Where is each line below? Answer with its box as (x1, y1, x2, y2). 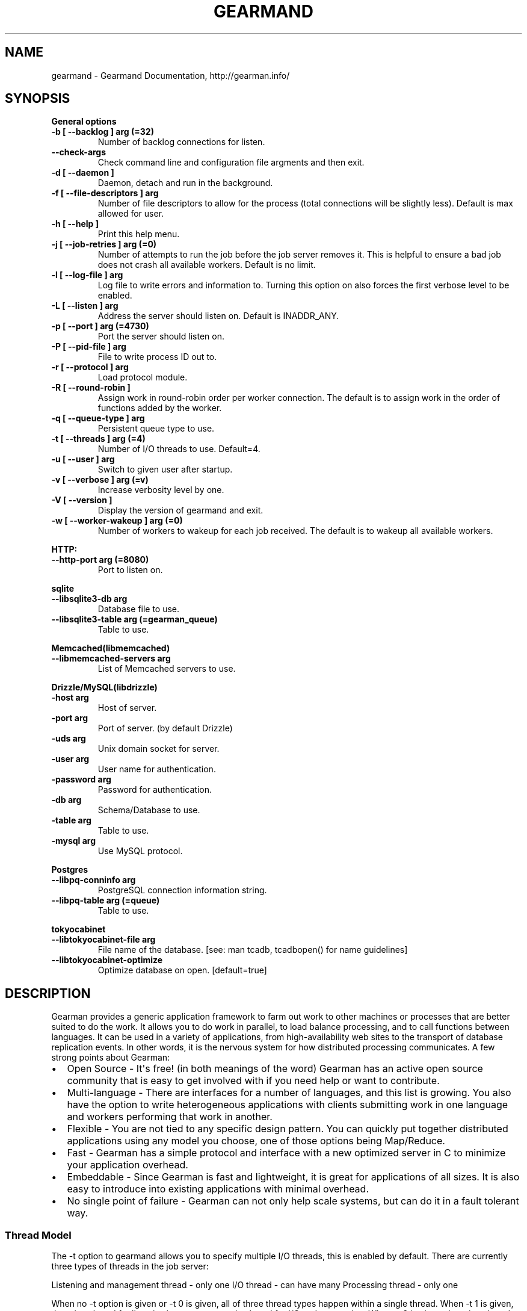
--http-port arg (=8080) (51, 554, 149, 565)
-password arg (51, 774, 111, 785)
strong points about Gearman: (51, 1052, 170, 1063)
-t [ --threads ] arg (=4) (51, 433, 146, 444)
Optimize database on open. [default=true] (97, 965, 267, 976)
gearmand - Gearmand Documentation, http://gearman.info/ (51, 70, 290, 81)
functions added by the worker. (97, 403, 222, 414)
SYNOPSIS (5, 91, 70, 107)
